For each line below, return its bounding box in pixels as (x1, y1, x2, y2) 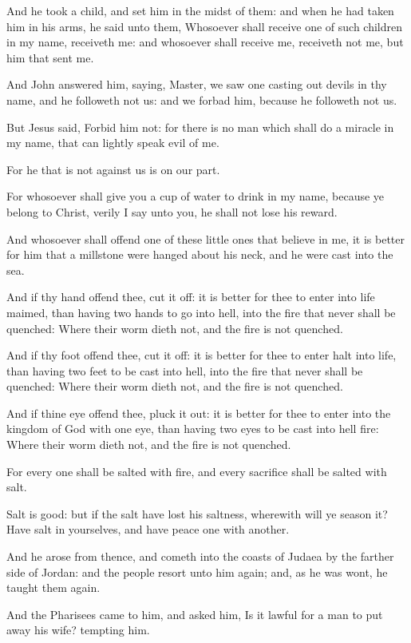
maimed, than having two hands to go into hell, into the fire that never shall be (6, 304, 396, 320)
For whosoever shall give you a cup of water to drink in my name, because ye (6, 188, 385, 204)
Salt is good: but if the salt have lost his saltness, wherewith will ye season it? (6, 505, 388, 522)
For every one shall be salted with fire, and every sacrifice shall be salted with (6, 462, 387, 479)
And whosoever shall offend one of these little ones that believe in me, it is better (6, 230, 405, 247)
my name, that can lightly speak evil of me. (6, 134, 219, 151)
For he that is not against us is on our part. (6, 161, 220, 177)
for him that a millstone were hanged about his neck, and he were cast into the (6, 246, 393, 263)
